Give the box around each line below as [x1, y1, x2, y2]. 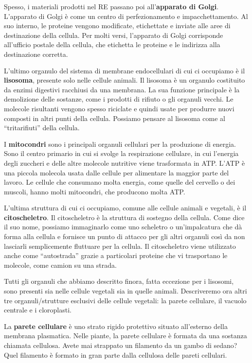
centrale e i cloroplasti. [4, 305, 72, 315]
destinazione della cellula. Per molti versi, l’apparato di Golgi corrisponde [4, 30, 223, 40]
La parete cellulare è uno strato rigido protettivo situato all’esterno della [4, 321, 228, 331]
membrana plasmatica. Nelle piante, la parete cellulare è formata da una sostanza [4, 330, 247, 341]
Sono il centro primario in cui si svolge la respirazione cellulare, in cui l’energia [4, 148, 239, 158]
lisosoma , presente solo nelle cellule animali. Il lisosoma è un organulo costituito [4, 75, 245, 85]
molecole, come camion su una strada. [4, 259, 117, 270]
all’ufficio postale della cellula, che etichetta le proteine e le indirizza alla [4, 39, 220, 50]
